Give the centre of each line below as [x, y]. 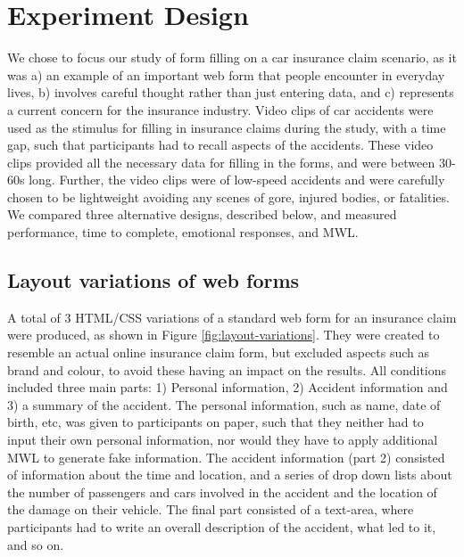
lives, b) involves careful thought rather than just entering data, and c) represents [231, 92]
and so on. [36, 544]
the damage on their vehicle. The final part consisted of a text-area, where [211, 509]
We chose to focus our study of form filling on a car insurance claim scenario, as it [232, 57]
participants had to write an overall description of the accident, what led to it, [222, 526]
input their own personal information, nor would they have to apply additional [223, 440]
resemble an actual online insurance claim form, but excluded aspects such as [219, 352]
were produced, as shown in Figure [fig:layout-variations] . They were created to [224, 335]
